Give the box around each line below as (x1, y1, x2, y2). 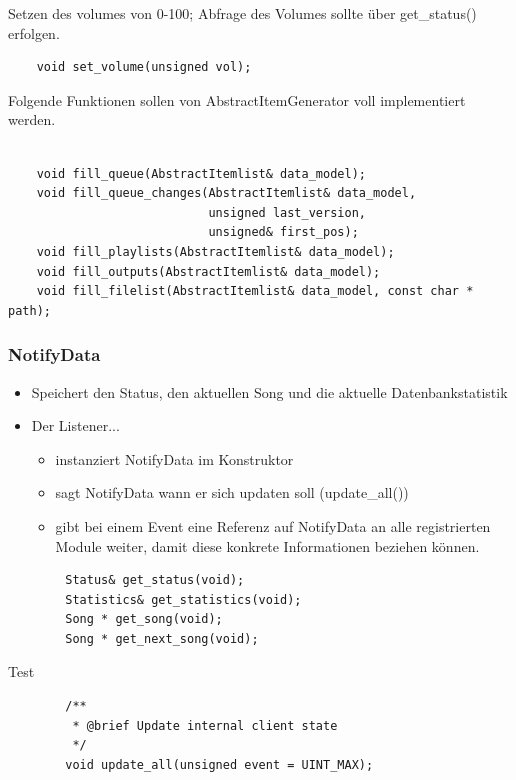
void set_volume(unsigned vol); (36, 60, 252, 75)
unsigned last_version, (208, 205, 366, 220)
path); (8, 303, 51, 318)
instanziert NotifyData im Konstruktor (55, 448, 294, 469)
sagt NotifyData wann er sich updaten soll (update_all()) (55, 482, 409, 503)
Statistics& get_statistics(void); (65, 592, 302, 607)
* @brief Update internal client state (72, 718, 338, 733)
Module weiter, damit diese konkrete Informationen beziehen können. (55, 535, 480, 556)
